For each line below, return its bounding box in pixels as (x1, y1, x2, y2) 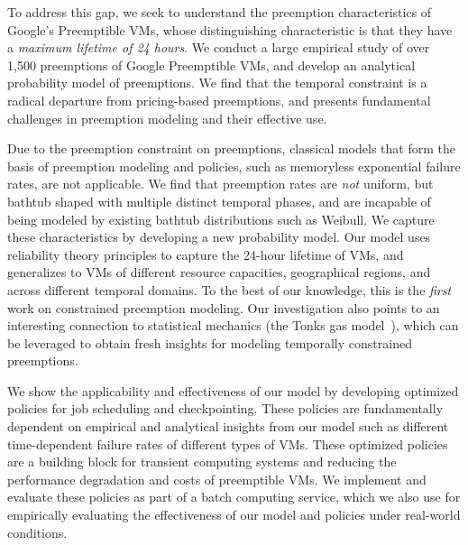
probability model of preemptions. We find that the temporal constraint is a (7, 73, 427, 92)
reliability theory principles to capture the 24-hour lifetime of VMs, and (7, 245, 404, 263)
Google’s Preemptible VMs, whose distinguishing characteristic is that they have (7, 20, 453, 39)
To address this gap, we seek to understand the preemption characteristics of (7, 3, 432, 21)
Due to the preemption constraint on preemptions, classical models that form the (7, 139, 455, 158)
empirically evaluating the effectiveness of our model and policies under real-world (7, 505, 461, 524)
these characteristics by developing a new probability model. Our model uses (7, 227, 431, 246)
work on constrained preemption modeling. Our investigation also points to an (7, 298, 440, 317)
